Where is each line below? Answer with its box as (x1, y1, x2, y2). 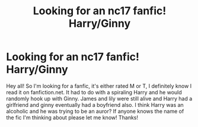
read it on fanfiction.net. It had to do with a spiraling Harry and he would (6, 88, 182, 96)
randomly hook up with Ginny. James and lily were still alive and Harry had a (6, 95, 193, 102)
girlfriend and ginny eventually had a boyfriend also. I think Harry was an (6, 101, 184, 108)
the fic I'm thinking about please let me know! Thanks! (6, 114, 138, 121)
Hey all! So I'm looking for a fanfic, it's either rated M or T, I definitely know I (6, 82, 192, 90)
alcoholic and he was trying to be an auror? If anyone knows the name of (6, 107, 184, 115)
